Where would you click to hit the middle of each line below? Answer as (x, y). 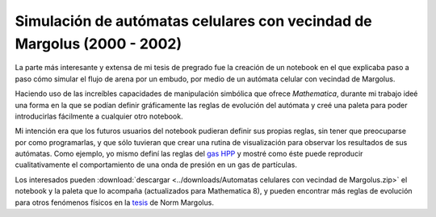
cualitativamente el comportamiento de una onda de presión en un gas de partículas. (156, 165)
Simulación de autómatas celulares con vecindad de (194, 21)
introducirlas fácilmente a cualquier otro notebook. (99, 116)
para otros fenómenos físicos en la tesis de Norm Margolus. (114, 202)
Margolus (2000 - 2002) (99, 44)
